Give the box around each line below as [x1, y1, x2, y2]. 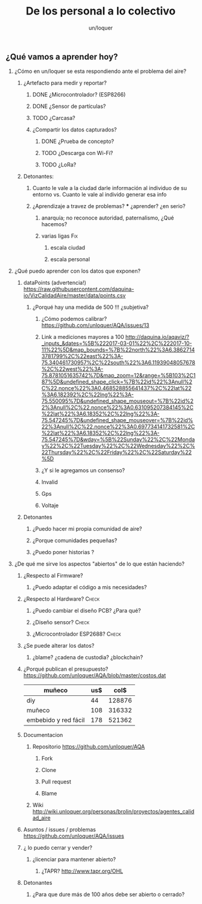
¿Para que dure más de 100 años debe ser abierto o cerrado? [32, 891, 185, 898]
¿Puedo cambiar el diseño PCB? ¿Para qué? [32, 607, 141, 615]
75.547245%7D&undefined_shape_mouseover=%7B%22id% [41, 417, 194, 424]
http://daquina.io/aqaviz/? [125, 333, 189, 341]
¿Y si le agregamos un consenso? [41, 467, 125, 474]
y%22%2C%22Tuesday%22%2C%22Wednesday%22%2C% [41, 442, 195, 450]
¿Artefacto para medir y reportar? [23, 80, 107, 87]
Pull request [41, 778, 72, 785]
